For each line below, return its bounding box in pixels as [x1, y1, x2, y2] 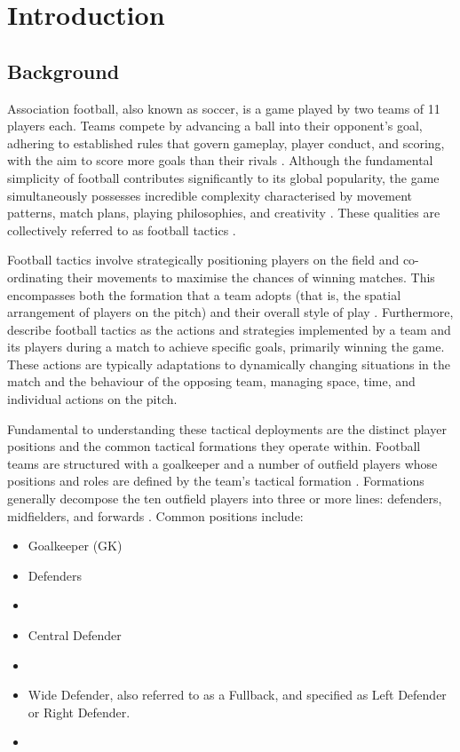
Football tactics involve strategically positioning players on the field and [7, 250, 400, 269]
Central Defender [28, 626, 122, 645]
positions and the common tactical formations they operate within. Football [7, 437, 421, 455]
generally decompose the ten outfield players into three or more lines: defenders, [7, 489, 442, 508]
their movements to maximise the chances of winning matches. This [67, 267, 435, 286]
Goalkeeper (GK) [28, 536, 123, 555]
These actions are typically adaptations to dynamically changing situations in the [7, 354, 450, 373]
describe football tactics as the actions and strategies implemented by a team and [7, 320, 451, 338]
